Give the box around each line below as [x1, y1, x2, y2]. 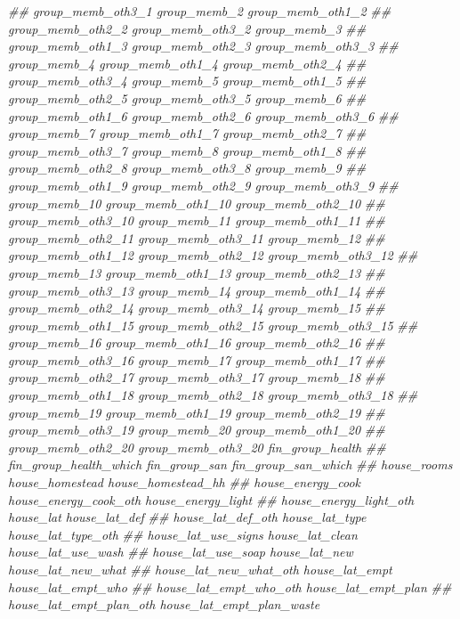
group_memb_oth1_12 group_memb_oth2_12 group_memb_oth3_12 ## [8, 246, 418, 265]
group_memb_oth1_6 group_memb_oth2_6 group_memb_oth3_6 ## [8, 106, 399, 125]
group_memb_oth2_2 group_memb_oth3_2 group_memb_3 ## [8, 19, 367, 37]
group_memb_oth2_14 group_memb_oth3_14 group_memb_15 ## [8, 298, 385, 317]
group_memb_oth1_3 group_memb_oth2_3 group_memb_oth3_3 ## [8, 37, 399, 55]
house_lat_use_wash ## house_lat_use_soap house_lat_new [8, 542, 353, 561]
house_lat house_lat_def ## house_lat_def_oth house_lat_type [8, 508, 367, 526]
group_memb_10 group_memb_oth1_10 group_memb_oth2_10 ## [8, 193, 385, 212]
